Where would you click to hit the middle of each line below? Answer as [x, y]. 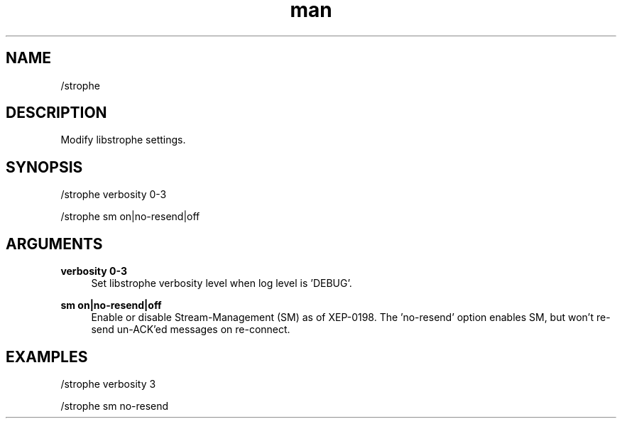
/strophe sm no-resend [115, 406]
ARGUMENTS [54, 244]
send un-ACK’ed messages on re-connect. [191, 330]
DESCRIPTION [56, 113]
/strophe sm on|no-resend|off [130, 217]
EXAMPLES [47, 357]
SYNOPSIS [44, 167]
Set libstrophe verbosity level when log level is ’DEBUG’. [222, 283]
